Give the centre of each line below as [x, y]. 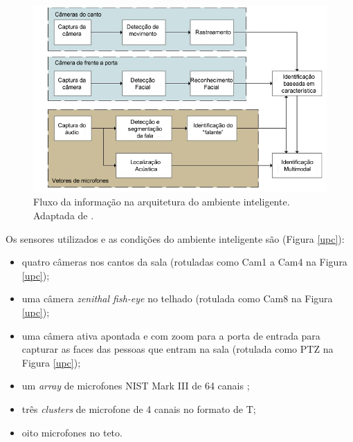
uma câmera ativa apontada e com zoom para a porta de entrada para [171, 335]
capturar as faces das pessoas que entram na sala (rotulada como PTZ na [178, 349]
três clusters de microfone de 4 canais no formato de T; [139, 408]
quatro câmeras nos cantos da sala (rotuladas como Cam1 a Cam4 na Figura [184, 262]
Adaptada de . [64, 215]
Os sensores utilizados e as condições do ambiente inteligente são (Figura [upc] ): [175, 238]
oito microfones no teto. [72, 432]
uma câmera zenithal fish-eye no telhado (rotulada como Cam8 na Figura [177, 298]
